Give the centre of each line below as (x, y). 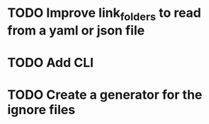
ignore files (41, 110)
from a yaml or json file (76, 30)
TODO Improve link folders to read (104, 14)
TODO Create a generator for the (105, 95)
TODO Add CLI (51, 62)
